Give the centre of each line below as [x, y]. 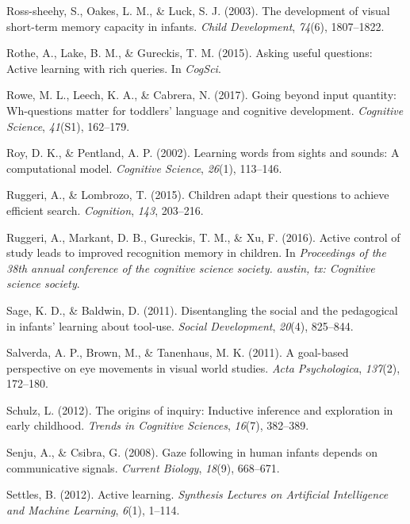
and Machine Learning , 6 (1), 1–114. [93, 509]
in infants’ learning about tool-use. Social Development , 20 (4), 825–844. [180, 325]
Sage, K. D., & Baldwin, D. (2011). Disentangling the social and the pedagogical [202, 310]
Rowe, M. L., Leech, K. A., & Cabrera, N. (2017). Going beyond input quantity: [201, 95]
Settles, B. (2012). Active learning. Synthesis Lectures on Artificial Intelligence [197, 494]
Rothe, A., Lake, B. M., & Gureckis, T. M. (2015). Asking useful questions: [190, 53]
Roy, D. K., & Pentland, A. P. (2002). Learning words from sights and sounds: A [203, 153]
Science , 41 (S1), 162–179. [68, 126]
